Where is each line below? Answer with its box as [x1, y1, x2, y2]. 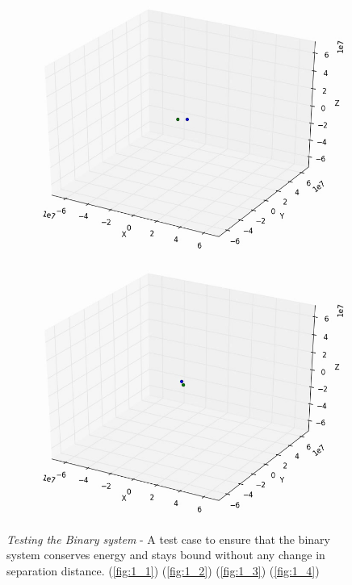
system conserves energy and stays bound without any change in [6, 546, 325, 563]
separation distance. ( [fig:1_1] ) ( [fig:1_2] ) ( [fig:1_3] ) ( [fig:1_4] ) [6, 562, 320, 579]
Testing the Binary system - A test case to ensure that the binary [6, 530, 330, 547]
